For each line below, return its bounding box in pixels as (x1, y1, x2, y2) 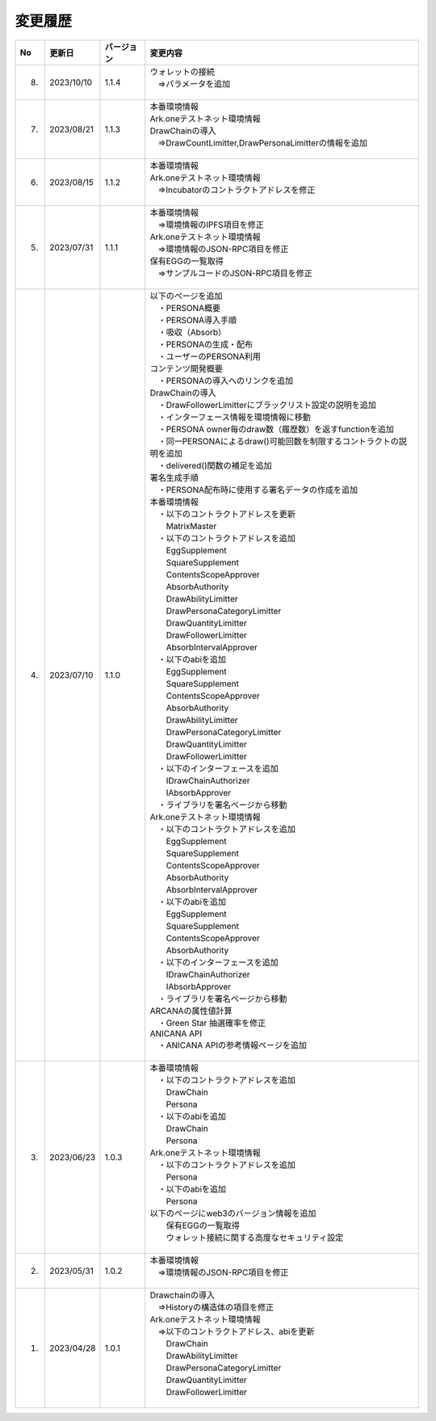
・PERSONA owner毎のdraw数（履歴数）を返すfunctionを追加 (157, 423, 395, 435)
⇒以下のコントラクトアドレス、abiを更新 (157, 1326, 315, 1337)
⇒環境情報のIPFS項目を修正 (157, 219, 264, 230)
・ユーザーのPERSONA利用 (157, 351, 262, 362)
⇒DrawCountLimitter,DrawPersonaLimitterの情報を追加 (157, 137, 367, 149)
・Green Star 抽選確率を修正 (157, 1017, 266, 1028)
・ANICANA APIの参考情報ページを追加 (157, 1039, 307, 1050)
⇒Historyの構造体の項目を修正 (157, 1301, 275, 1313)
